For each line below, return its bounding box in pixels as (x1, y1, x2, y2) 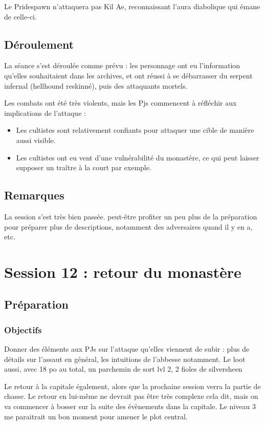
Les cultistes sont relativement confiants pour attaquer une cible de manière (16, 125, 254, 135)
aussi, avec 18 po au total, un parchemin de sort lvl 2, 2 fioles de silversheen (4, 363, 242, 374)
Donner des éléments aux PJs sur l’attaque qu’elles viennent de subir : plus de (4, 343, 250, 354)
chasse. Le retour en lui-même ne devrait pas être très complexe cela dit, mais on (4, 391, 258, 401)
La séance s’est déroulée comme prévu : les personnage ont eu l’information (4, 60, 240, 71)
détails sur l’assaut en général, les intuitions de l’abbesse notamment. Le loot (4, 353, 246, 364)
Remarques (4, 187, 64, 203)
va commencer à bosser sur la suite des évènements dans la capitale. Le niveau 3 (4, 401, 256, 412)
